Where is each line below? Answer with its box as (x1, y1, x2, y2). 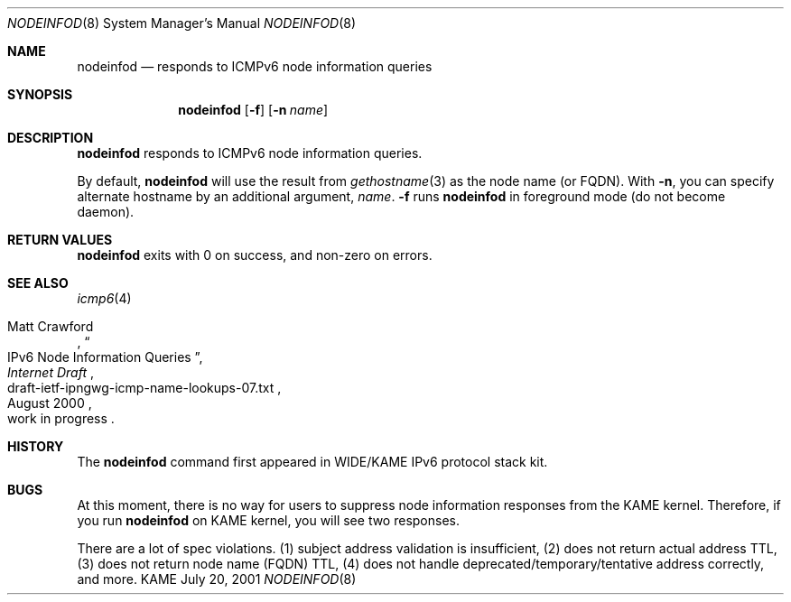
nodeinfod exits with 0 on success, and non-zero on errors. (77, 247, 433, 263)
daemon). (77, 204, 135, 219)
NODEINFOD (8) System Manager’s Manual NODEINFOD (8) (7, 15, 357, 31)
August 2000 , (7, 395, 92, 411)
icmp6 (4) (77, 291, 132, 306)
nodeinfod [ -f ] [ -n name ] (178, 102, 329, 117)
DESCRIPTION (7, 130, 94, 145)
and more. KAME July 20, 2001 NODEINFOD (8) (77, 571, 357, 587)
